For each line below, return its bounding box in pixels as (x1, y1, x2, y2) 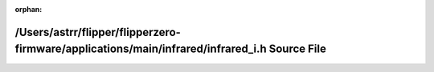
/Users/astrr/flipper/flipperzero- (14, 25, 181, 39)
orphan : (14, 5, 43, 14)
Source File (268, 42, 327, 56)
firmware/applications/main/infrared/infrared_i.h (14, 42, 267, 56)
